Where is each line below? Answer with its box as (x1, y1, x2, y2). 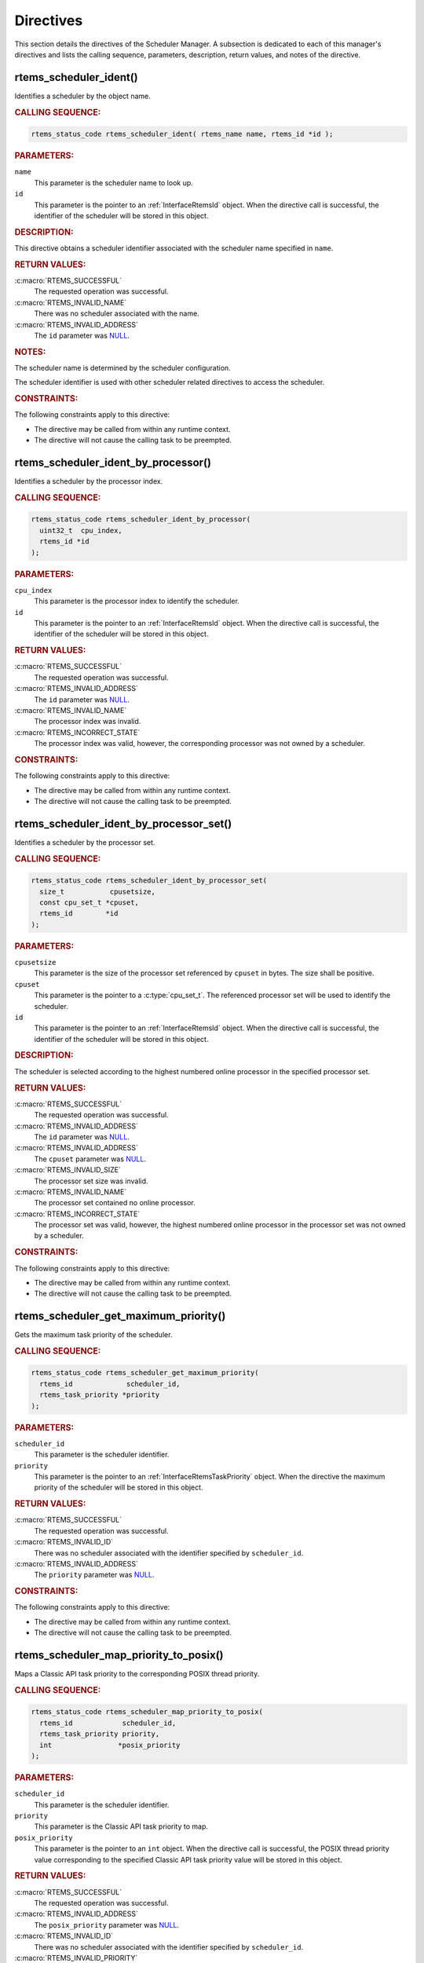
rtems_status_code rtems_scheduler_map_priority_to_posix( (31, 1708, 263, 1716)
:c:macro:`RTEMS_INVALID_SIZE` (14, 1165, 121, 1175)
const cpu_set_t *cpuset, (39, 897, 139, 907)
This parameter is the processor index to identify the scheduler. (34, 597, 239, 606)
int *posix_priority (39, 1740, 181, 1749)
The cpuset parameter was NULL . (34, 1154, 147, 1164)
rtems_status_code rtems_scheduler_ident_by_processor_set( (31, 876, 268, 885)
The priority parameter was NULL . (34, 1570, 155, 1580)
